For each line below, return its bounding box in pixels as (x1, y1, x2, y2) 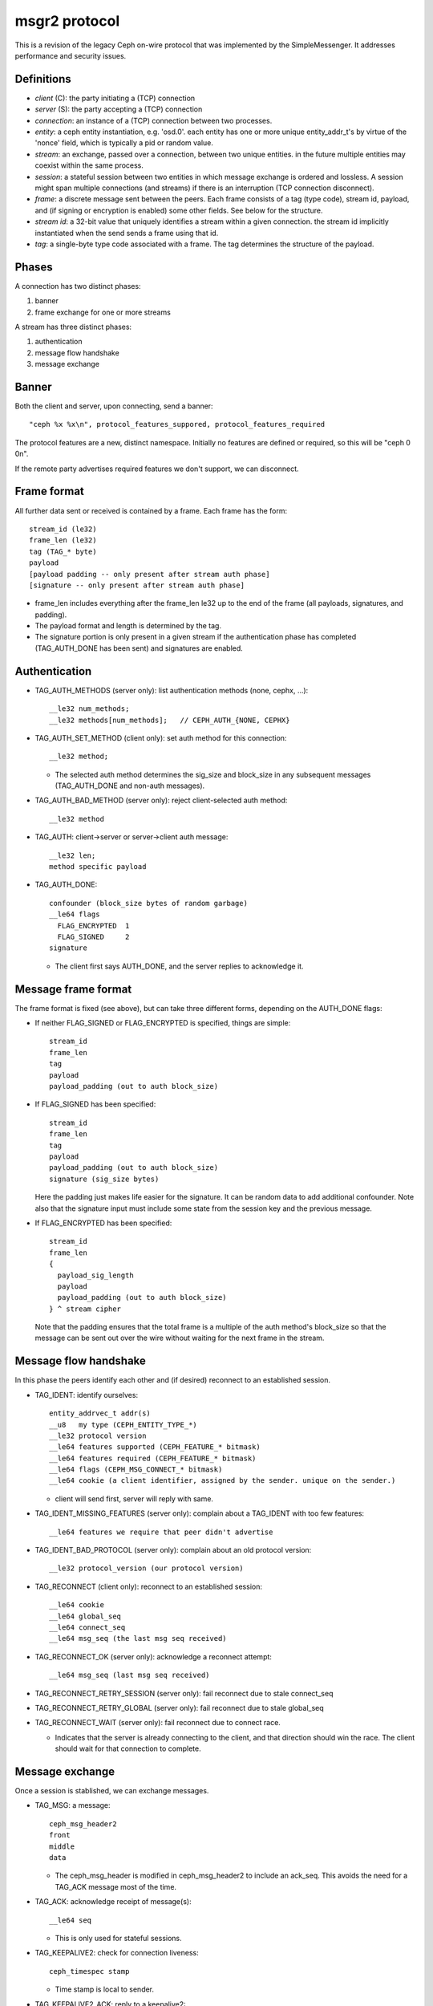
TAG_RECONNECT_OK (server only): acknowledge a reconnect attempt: (34, 1651, 273, 1661)
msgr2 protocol (14, 12, 120, 30)
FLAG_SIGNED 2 (57, 932, 130, 941)
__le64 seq (49, 1915, 92, 1925)
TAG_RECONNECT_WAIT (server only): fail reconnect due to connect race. (34, 1718, 281, 1728)
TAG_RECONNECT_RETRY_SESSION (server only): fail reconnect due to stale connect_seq (34, 1688, 334, 1698)
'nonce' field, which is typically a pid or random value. (34, 138, 214, 148)
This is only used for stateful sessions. (55, 1933, 182, 1943)
